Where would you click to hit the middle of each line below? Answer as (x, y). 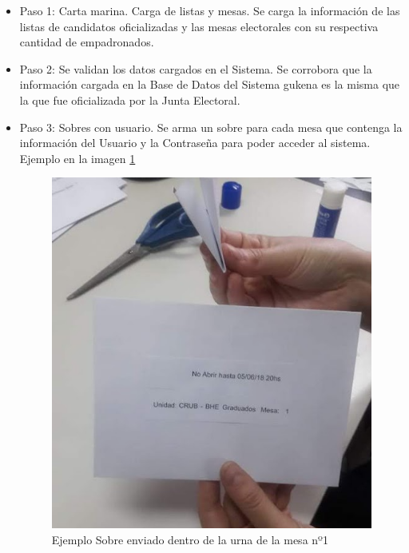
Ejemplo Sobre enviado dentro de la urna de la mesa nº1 (190, 539)
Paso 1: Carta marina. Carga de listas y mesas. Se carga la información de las (210, 10)
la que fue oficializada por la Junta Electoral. (130, 99)
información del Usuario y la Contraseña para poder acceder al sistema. (195, 143)
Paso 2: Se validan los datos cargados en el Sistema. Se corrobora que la (196, 68)
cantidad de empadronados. (87, 42)
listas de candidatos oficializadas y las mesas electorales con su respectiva (199, 26)
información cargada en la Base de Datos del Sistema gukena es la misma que (210, 84)
